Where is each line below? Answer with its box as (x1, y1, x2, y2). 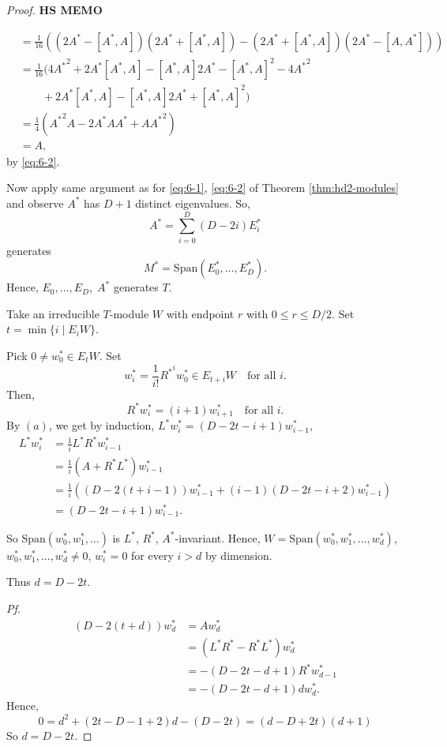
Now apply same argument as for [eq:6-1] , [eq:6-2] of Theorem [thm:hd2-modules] (6, 179, 399, 196)
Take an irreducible (6, 305, 100, 321)
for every (131, 546, 174, 563)
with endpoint (166, 305, 235, 321)
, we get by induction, (48, 417, 155, 434)
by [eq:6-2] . (6, 152, 60, 169)
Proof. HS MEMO (6, 2, 103, 17)
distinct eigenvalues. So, (135, 194, 250, 211)
